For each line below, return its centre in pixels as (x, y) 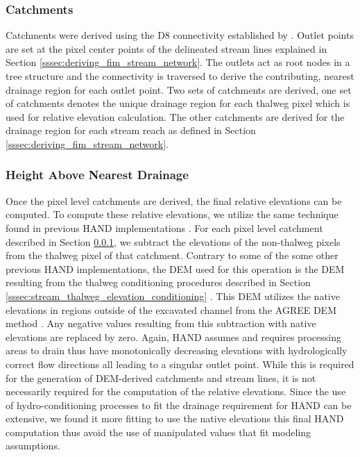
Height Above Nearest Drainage (97, 175)
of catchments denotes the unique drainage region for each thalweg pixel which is (178, 103)
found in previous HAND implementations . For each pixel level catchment (164, 227)
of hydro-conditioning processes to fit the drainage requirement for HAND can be (179, 405)
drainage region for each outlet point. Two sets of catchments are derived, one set (179, 89)
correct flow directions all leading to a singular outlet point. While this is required (180, 364)
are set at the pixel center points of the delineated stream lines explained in (166, 48)
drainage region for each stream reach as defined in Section (131, 130)
